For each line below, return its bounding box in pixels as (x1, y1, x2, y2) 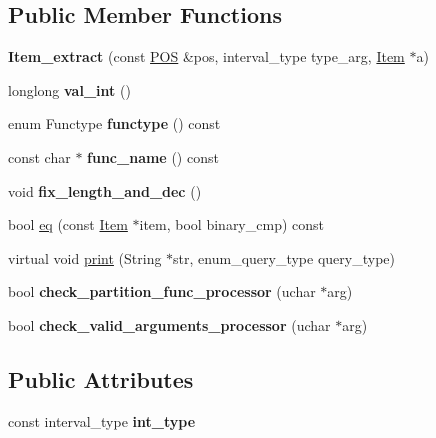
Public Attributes (8, 363, 194, 394)
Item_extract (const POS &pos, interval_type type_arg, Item (8, 46, 405, 67)
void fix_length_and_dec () (8, 180, 202, 201)
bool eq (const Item (8, 214, 128, 235)
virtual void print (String (8, 247, 162, 268)
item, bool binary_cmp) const (139, 214, 324, 235)
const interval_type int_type (8, 410, 196, 431)
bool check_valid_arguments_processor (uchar (8, 314, 331, 335)
